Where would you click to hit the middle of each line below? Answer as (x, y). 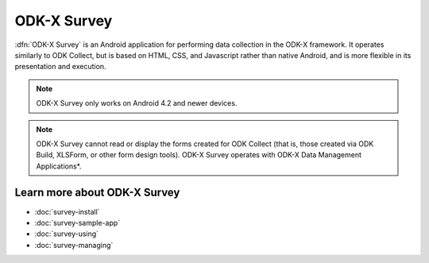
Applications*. (59, 166)
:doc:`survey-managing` (74, 245)
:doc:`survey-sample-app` (77, 222)
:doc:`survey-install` (67, 211)
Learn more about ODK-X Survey (97, 193)
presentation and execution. (60, 67)
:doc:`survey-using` (67, 234)
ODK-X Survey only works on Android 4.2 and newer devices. (137, 103)
